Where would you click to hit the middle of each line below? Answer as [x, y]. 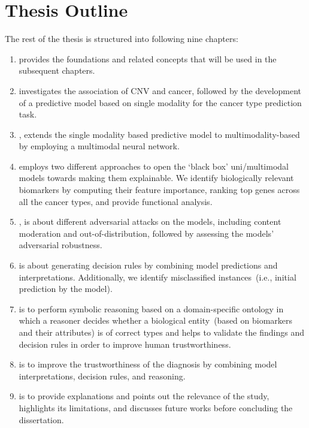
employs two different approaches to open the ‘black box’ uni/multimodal [154, 166]
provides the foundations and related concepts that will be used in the [148, 58]
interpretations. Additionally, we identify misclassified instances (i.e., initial [157, 277]
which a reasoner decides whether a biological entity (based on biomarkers [156, 320]
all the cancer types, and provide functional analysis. [116, 201]
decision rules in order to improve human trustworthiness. [125, 344]
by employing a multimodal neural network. [99, 146]
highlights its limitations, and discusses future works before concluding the [156, 407]
